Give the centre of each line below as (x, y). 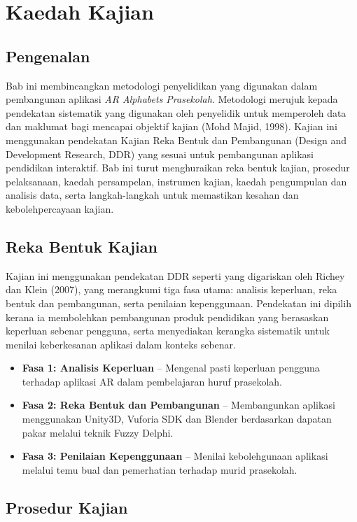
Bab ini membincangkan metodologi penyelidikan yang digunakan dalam (162, 85)
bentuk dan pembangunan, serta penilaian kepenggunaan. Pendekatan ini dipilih (178, 303)
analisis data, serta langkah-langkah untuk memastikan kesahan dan (152, 195)
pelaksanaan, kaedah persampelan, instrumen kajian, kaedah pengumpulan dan (176, 181)
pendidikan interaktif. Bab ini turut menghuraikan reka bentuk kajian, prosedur (178, 168)
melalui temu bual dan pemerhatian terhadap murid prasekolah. (160, 469)
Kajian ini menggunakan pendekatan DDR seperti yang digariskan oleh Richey (175, 275)
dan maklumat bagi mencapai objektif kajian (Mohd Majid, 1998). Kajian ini (171, 126)
